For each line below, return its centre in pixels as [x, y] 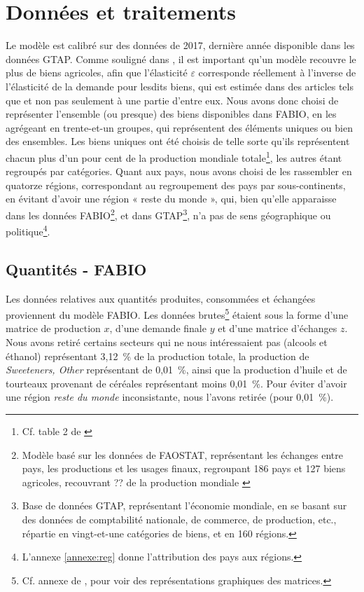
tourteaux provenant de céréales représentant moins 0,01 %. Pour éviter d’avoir [176, 383]
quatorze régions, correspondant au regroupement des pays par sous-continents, [176, 185]
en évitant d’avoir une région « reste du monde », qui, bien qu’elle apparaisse [171, 199]
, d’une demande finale [158, 328]
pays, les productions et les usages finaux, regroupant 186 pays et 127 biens [184, 468]
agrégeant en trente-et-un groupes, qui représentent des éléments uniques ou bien [179, 127]
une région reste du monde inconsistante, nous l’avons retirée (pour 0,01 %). [170, 397]
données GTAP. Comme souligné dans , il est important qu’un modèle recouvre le [181, 58]
